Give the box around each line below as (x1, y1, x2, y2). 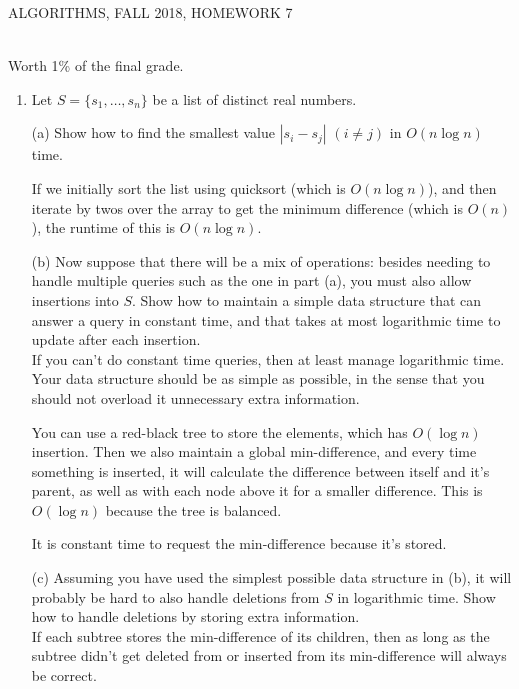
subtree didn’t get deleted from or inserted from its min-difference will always (31, 645, 507, 666)
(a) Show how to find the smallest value (31, 122, 275, 143)
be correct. (31, 665, 97, 686)
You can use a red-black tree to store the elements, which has (31, 421, 408, 442)
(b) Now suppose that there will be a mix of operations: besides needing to (31, 250, 491, 271)
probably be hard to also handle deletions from (31, 586, 320, 607)
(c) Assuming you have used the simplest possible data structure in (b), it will (31, 567, 512, 588)
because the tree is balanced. (105, 499, 282, 520)
